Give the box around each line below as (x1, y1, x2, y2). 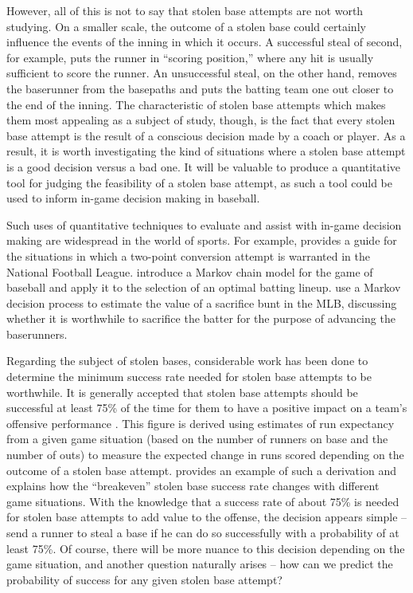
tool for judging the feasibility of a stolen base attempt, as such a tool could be (6, 174, 392, 190)
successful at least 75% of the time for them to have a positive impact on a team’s (6, 399, 407, 416)
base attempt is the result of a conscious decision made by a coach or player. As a (6, 127, 406, 143)
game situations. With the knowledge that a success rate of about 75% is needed (6, 493, 399, 509)
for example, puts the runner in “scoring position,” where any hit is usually (6, 49, 374, 65)
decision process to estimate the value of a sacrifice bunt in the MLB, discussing (6, 294, 397, 311)
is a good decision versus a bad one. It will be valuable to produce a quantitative (6, 158, 401, 175)
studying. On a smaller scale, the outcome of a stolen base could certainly (6, 18, 366, 34)
